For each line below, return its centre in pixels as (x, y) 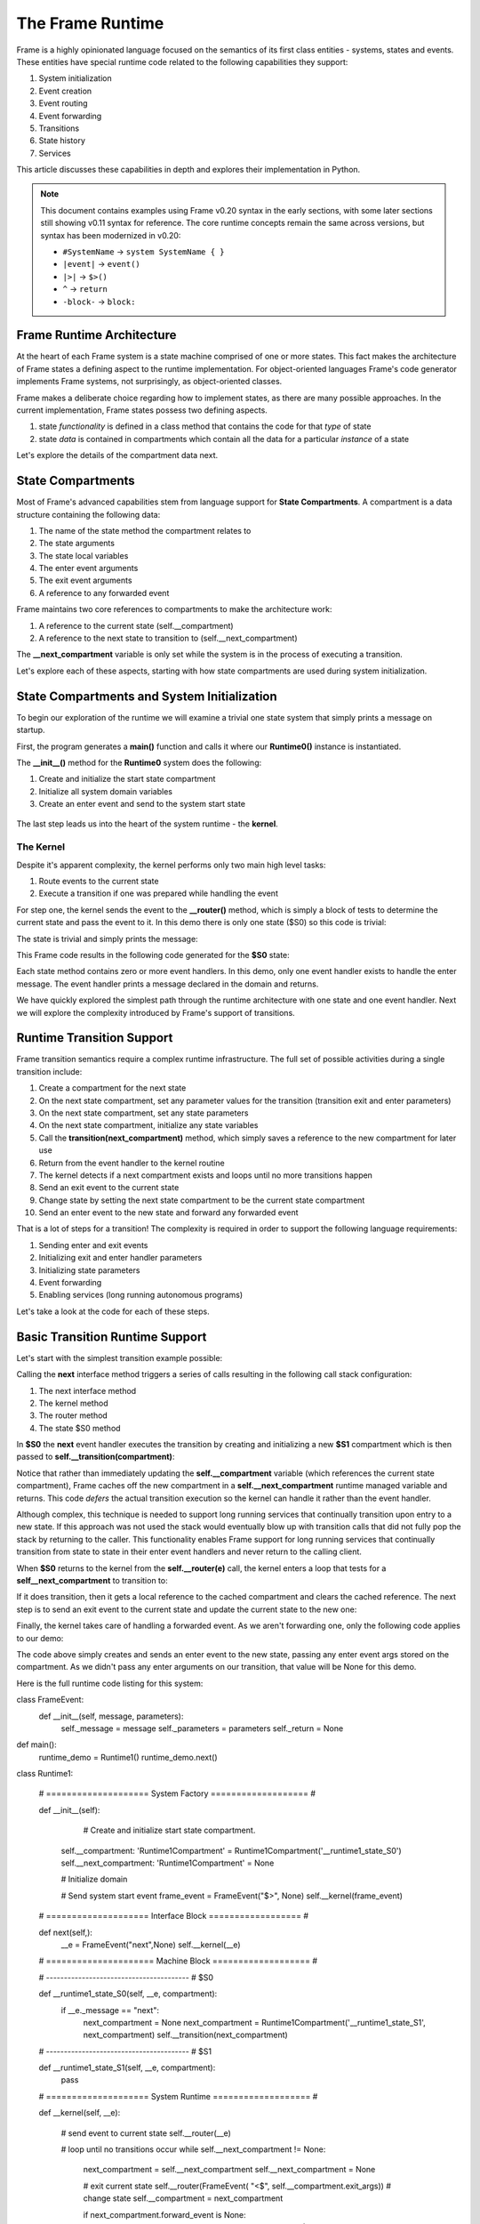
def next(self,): (66, 1932)
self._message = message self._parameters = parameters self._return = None (202, 1728)
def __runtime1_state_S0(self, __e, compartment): (128, 1994)
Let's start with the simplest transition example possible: (120, 1358)
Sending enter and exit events (93, 1245)
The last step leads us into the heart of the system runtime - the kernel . (148, 824)
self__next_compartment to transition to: (92, 1580)
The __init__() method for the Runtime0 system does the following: (139, 762)
